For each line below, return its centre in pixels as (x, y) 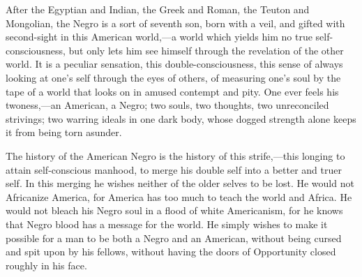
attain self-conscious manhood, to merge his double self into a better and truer (174, 169)
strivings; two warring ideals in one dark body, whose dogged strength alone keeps (181, 118)
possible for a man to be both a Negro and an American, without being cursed (174, 238)
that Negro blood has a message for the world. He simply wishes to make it (167, 224)
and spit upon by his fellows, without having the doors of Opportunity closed (171, 252)
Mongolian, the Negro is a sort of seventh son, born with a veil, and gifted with (175, 23)
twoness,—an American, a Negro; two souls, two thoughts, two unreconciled (167, 105)
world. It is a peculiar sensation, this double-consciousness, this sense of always (174, 64)
